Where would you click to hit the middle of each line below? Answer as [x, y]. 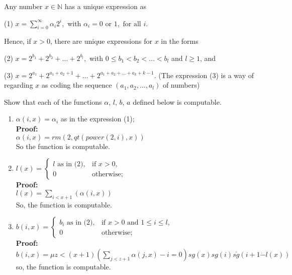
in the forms [180, 41]
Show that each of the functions [53, 101]
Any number [23, 6]
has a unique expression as [105, 6]
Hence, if [18, 41]
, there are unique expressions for [101, 41]
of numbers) [181, 85]
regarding [19, 85]
